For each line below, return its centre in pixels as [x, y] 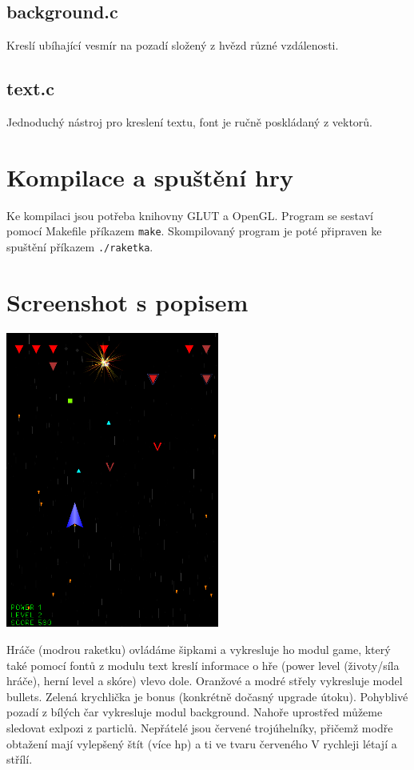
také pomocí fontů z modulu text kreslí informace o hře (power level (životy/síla [203, 665]
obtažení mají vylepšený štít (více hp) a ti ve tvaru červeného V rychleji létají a [202, 743]
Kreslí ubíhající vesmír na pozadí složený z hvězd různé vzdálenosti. [173, 45]
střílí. [20, 759]
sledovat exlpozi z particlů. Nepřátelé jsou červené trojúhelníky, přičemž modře [200, 727]
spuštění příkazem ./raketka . [80, 246]
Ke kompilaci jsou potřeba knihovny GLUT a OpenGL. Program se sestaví [190, 215]
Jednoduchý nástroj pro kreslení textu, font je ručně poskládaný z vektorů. [190, 122]
